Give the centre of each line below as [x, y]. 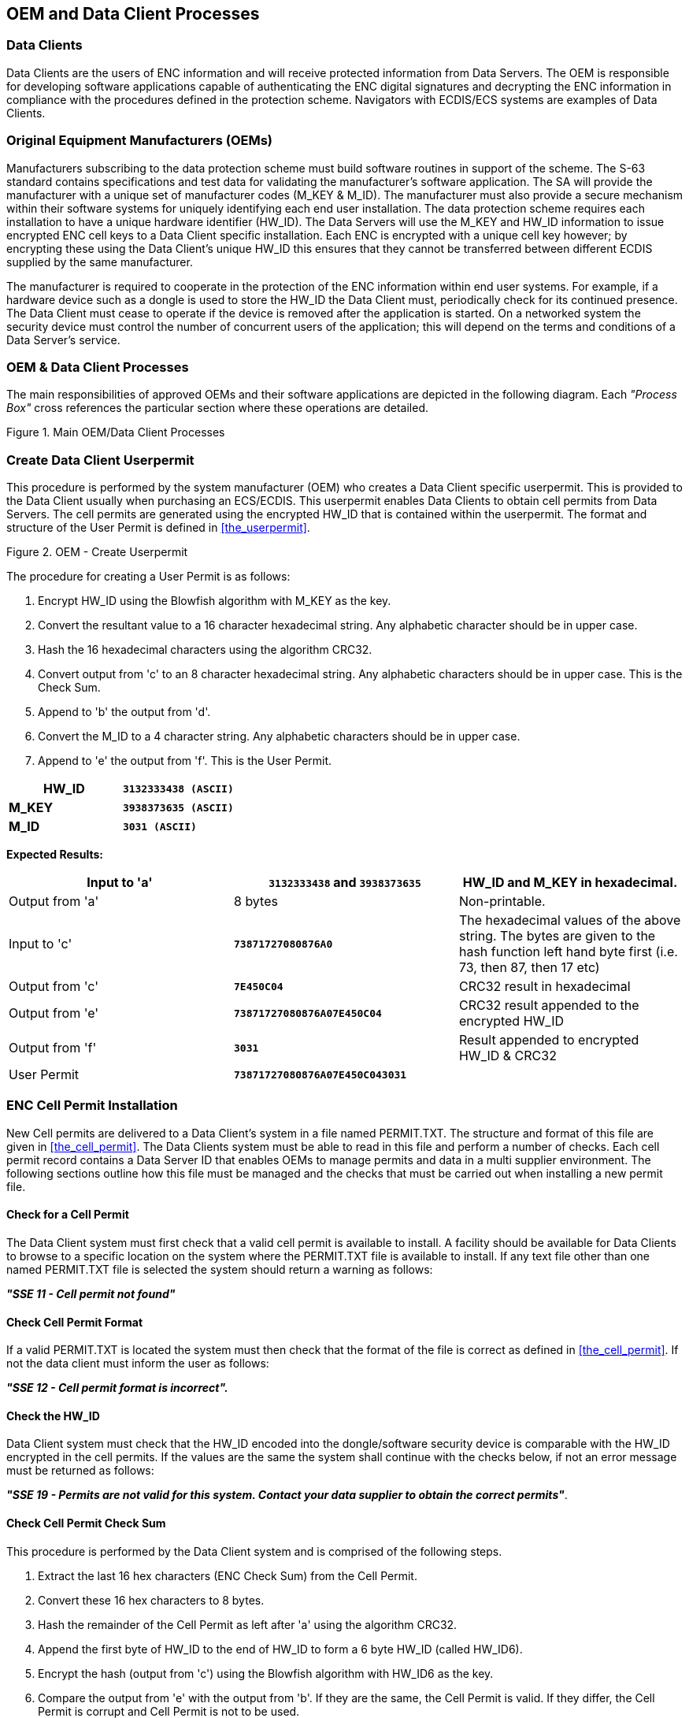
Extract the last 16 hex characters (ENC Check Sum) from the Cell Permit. [228, 1575]
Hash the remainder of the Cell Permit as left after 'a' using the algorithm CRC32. [248, 1624]
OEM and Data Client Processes [133, 14]
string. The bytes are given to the [557, 936]
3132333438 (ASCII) [178, 788]
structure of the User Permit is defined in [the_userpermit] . [158, 528]
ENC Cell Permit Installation [92, 1106]
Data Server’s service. [63, 340]
